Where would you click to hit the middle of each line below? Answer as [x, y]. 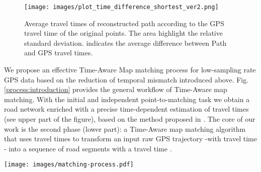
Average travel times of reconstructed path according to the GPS [124, 23]
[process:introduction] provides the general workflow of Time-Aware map [116, 89]
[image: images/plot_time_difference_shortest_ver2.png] [121, 7]
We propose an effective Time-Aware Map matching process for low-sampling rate [130, 70]
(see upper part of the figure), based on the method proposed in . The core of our [130, 119]
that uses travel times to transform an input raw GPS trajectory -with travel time [130, 139]
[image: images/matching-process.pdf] [69, 165]
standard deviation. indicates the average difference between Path [125, 42]
